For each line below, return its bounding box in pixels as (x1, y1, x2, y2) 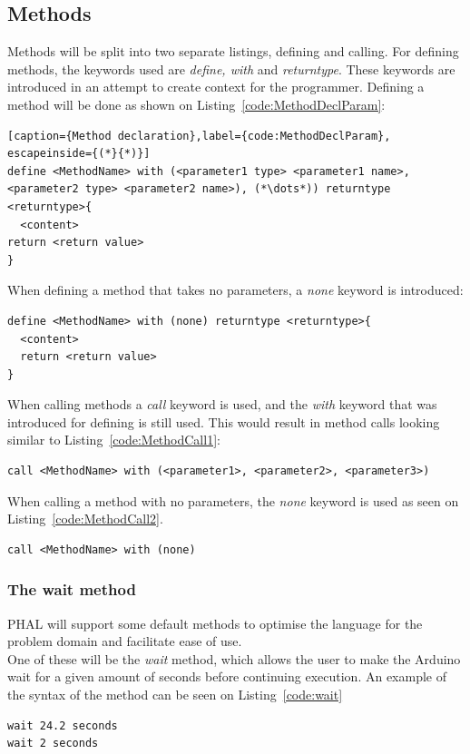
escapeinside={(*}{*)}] (7, 147, 151, 161)
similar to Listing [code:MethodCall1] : (7, 430, 220, 449)
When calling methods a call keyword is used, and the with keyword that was (7, 395, 437, 414)
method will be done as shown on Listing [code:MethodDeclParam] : (7, 94, 386, 113)
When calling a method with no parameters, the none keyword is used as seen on (7, 491, 459, 510)
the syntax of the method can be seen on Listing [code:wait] (7, 685, 343, 704)
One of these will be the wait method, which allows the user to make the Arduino (7, 649, 461, 668)
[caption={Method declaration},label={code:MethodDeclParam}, (7, 129, 391, 142)
